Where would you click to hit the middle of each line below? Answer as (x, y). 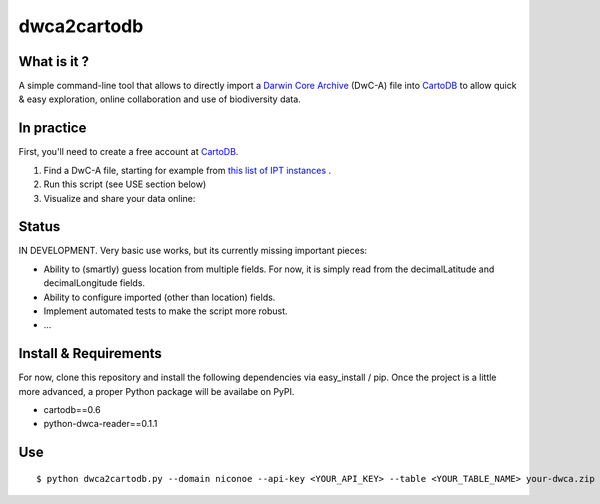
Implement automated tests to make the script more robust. (166, 311)
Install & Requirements (90, 353)
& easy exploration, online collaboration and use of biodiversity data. (160, 99)
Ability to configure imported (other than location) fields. (159, 297)
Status (39, 226)
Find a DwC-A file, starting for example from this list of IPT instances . (187, 170)
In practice (52, 128)
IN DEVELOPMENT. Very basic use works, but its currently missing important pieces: (193, 251)
